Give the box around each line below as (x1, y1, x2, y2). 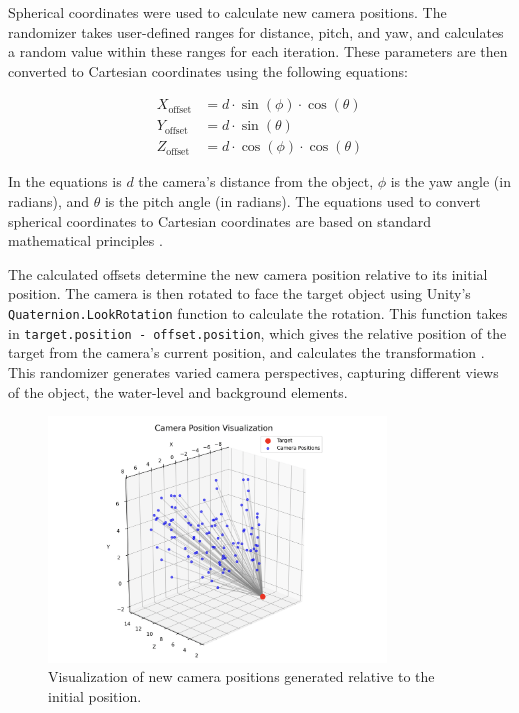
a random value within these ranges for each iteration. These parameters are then (8, 41, 508, 62)
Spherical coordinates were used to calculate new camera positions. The (8, 2, 447, 22)
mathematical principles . (8, 230, 163, 251)
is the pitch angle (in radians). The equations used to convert (104, 191, 481, 212)
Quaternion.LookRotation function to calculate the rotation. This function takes (8, 303, 508, 324)
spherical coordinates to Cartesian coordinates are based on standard (8, 210, 432, 231)
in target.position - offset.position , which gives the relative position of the (8, 322, 507, 343)
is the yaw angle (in (390, 171, 511, 192)
